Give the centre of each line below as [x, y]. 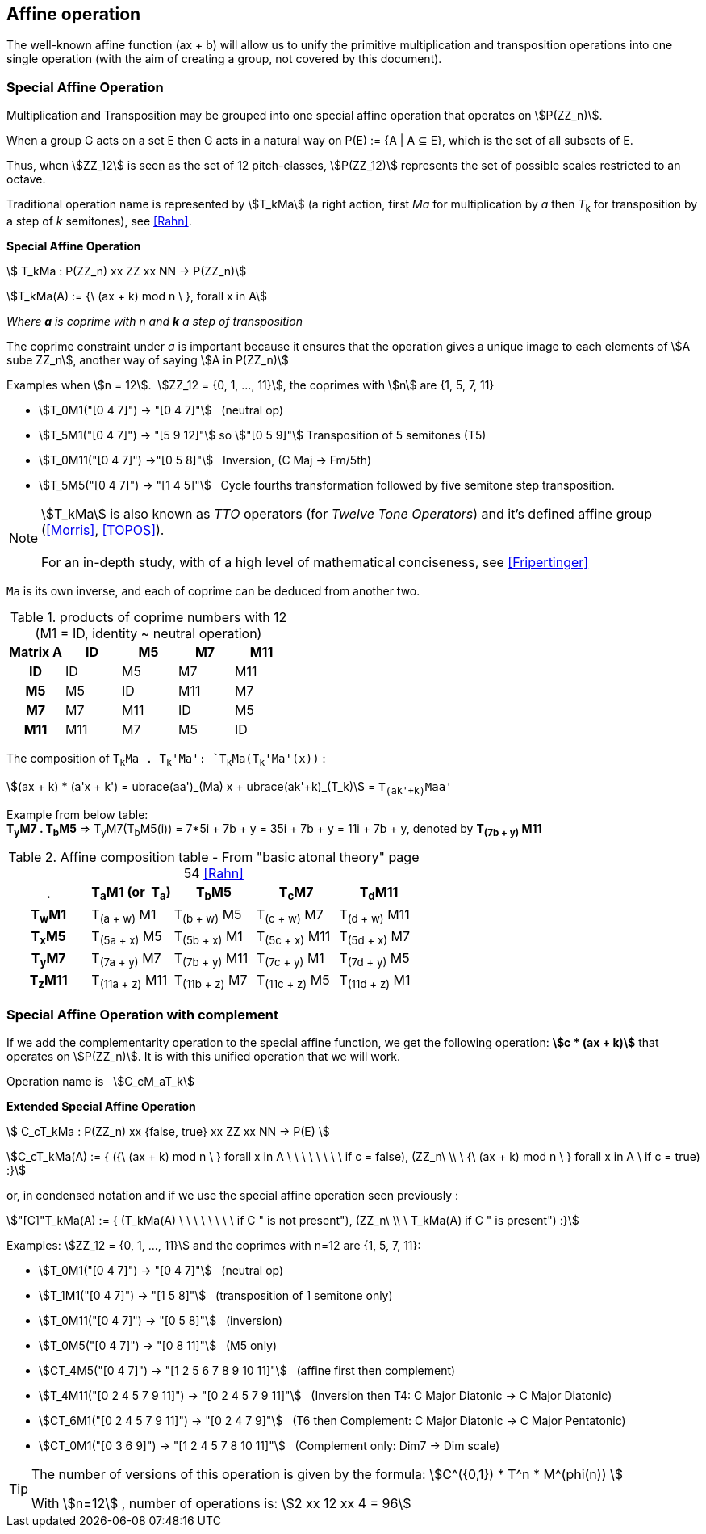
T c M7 [296, 893]
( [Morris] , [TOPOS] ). [103, 530]
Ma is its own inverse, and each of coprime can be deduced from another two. [213, 590]
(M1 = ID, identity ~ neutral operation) [148, 633]
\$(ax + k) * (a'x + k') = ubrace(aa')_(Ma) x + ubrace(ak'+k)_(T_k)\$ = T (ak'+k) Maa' [230, 788]
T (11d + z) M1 [375, 981]
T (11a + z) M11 [130, 981]
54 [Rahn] [213, 874]
